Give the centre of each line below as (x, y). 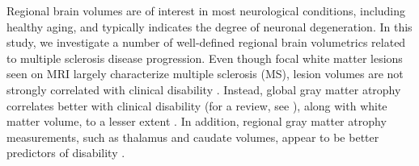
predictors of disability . (66, 153)
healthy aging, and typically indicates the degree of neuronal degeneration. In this (209, 26)
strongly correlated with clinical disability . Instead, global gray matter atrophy (204, 89)
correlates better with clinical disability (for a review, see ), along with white (197, 105)
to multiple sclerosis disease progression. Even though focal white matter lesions (205, 58)
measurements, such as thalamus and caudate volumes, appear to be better (193, 137)
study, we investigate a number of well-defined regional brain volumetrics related (206, 42)
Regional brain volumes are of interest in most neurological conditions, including (206, 10)
